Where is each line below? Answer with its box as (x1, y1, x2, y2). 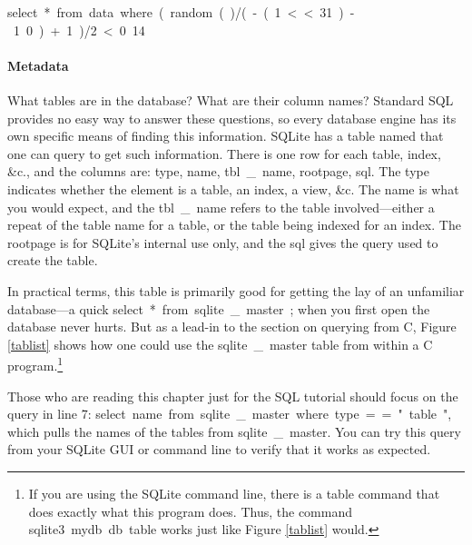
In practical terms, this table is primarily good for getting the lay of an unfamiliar (7, 281, 465, 300)
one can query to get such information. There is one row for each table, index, (7, 144, 441, 163)
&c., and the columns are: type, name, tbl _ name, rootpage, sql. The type (7, 162, 429, 181)
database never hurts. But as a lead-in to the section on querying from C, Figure (7, 317, 457, 336)
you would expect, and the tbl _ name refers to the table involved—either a (7, 197, 435, 216)
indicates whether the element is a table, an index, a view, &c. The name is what (7, 179, 459, 198)
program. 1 (7, 353, 64, 374)
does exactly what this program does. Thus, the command (28, 501, 352, 520)
